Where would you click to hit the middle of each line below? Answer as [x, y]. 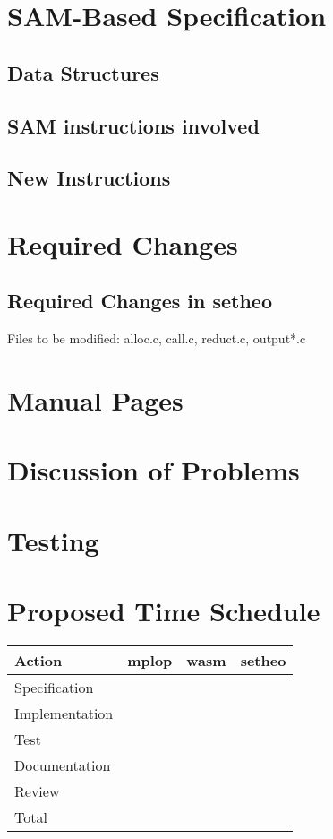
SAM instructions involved [133, 125]
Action [38, 661]
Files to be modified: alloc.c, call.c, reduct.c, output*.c [157, 338]
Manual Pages [95, 400]
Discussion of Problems [154, 470]
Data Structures [83, 72]
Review [37, 791]
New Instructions [89, 178]
